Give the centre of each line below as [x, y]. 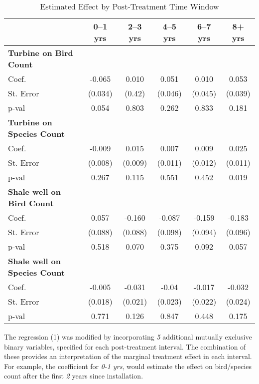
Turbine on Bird [41, 53]
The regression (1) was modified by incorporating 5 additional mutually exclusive [128, 337]
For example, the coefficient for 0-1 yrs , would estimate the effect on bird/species [128, 366]
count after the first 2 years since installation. [74, 376]
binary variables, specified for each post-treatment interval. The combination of [125, 346]
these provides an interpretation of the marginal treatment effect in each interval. [128, 356]
